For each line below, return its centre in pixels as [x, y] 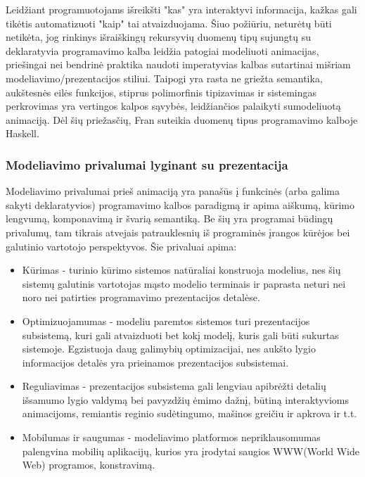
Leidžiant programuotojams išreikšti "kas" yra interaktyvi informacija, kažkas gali [181, 9]
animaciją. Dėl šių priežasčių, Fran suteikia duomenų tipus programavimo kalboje [182, 119]
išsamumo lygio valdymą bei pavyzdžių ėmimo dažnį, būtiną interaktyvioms [186, 399]
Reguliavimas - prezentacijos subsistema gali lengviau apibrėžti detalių [174, 386]
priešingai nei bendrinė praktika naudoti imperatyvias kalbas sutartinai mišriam [178, 64]
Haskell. [23, 133]
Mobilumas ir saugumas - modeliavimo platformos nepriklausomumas [171, 437]
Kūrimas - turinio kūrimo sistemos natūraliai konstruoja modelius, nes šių [181, 270]
